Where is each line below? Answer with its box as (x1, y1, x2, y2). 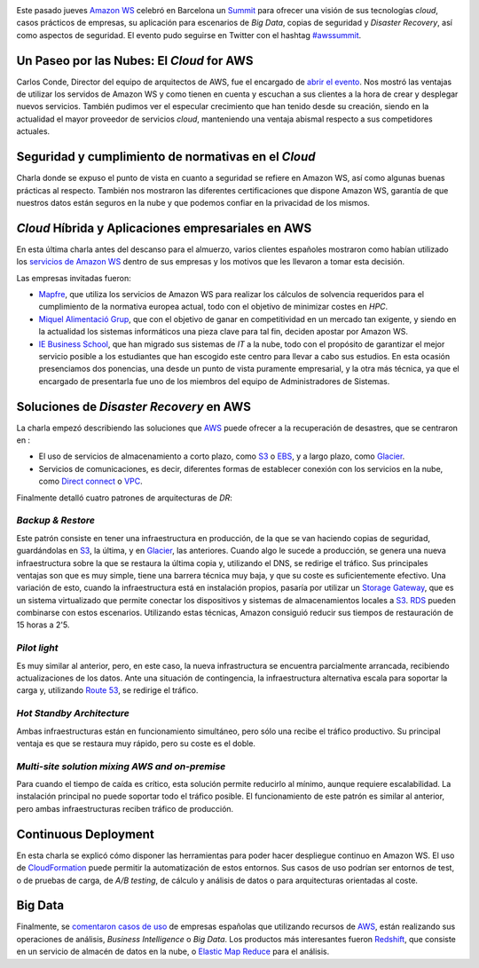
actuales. (16, 126, 51, 137)
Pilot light (16, 641, 59, 654)
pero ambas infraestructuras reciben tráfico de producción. (16, 803, 234, 814)
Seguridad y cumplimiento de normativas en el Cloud (16, 149, 316, 164)
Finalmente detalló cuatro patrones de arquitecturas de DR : (16, 492, 232, 503)
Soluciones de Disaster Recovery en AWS (16, 399, 252, 414)
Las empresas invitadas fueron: (16, 272, 132, 283)
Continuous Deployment (16, 826, 154, 842)
